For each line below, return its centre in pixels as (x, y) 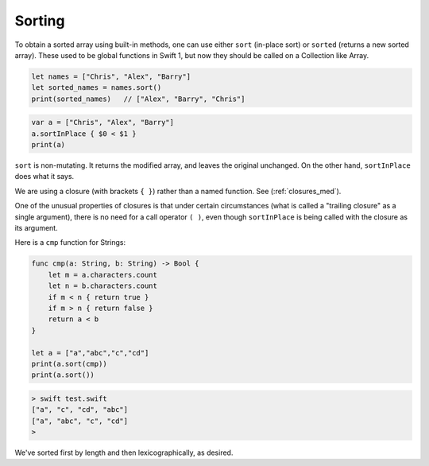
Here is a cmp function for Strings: (70, 243)
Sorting (40, 21)
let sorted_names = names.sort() (97, 88)
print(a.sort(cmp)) (69, 363)
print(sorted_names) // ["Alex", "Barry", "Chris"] (138, 99)
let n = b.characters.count (103, 286)
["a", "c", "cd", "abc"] (80, 410)
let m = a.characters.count (103, 275)
